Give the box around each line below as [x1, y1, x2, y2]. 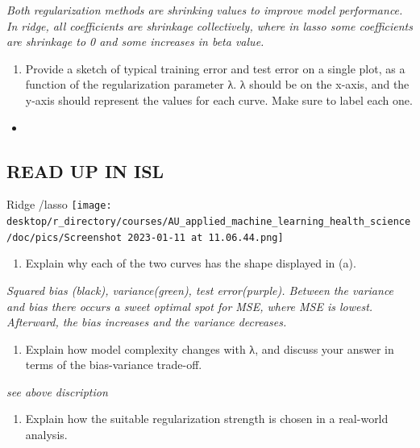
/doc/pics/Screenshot [6, 231, 123, 243]
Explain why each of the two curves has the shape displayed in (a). [25, 255, 356, 272]
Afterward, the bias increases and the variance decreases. [6, 313, 287, 330]
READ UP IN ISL [6, 158, 164, 183]
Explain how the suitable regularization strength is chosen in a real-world [25, 410, 389, 427]
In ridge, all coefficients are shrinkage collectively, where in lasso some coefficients [6, 17, 413, 34]
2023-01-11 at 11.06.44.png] [127, 231, 284, 243]
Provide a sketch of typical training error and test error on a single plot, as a [25, 60, 405, 77]
